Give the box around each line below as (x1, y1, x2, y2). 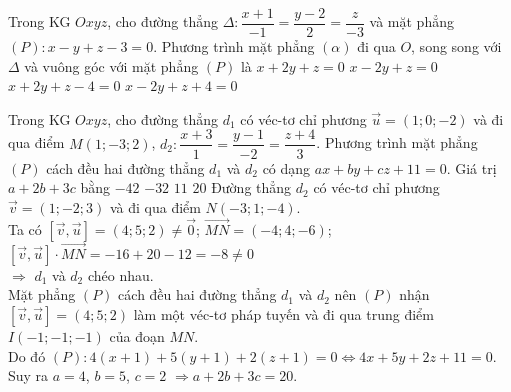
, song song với (411, 36, 502, 57)
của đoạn (109, 325, 165, 346)
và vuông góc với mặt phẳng (24, 55, 199, 76)
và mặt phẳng (369, 11, 454, 32)
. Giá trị (446, 157, 497, 178)
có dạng (262, 157, 311, 178)
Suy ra (8, 365, 49, 386)
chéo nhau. (87, 264, 154, 285)
